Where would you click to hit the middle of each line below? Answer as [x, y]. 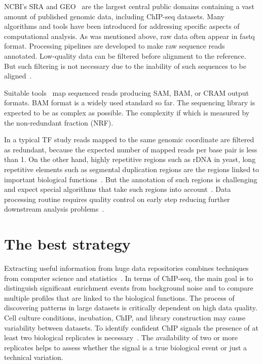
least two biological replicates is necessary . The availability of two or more [121, 337]
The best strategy [67, 244]
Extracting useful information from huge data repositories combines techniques [126, 268]
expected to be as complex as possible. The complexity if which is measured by [127, 112]
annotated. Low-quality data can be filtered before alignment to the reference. [125, 55]
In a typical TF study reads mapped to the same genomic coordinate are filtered [129, 139]
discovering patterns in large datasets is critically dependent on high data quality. [131, 308]
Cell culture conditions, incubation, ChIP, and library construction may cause [125, 317]
